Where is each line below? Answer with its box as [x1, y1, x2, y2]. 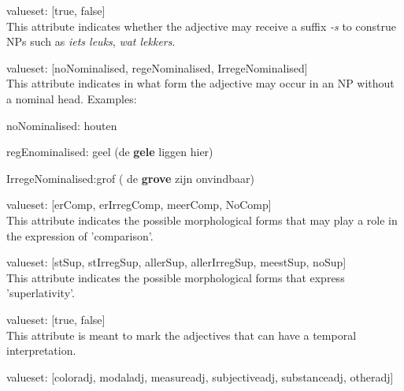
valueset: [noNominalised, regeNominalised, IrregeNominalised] [6, 59, 308, 76]
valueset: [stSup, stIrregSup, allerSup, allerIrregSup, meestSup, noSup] [6, 254, 347, 270]
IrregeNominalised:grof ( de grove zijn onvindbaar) [6, 169, 254, 186]
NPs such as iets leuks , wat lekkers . [6, 33, 176, 50]
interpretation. [6, 342, 76, 359]
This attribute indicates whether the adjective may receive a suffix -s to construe [6, 17, 396, 34]
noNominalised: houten [6, 117, 117, 133]
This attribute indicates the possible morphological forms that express [6, 269, 345, 285]
